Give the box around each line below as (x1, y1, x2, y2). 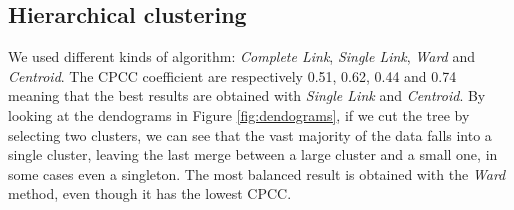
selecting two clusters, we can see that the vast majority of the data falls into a (8, 124, 492, 145)
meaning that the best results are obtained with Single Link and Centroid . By (8, 85, 486, 106)
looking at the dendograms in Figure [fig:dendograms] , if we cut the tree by (8, 104, 470, 125)
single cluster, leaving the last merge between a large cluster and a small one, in (8, 144, 498, 165)
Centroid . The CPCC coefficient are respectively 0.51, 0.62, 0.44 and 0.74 (8, 65, 457, 86)
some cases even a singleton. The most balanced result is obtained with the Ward (8, 163, 506, 184)
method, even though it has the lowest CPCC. (8, 183, 292, 204)
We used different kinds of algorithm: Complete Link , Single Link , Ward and (8, 46, 476, 67)
